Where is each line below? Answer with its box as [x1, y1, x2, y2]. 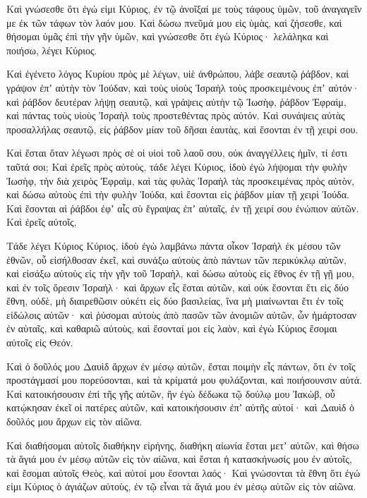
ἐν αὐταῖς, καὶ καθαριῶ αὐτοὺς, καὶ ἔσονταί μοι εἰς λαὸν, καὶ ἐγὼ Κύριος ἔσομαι [6, 321, 337, 336]
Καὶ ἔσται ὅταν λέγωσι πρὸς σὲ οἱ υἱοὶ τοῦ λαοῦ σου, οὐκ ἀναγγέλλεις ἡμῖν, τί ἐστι [6, 145, 348, 160]
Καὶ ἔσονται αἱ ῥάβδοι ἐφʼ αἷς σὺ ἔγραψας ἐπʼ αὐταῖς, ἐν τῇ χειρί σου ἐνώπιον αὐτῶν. [6, 200, 359, 215]
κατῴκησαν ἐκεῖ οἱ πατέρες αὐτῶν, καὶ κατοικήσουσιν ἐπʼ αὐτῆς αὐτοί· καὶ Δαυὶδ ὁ [6, 400, 355, 415]
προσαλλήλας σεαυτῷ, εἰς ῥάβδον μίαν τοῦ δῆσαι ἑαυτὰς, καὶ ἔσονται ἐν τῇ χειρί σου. [6, 121, 359, 136]
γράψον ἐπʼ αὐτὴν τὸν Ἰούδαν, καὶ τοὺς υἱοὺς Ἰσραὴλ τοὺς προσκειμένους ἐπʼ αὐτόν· [6, 80, 360, 95]
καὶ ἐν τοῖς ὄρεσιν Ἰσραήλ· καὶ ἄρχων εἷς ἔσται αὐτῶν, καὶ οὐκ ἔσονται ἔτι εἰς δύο [6, 279, 349, 294]
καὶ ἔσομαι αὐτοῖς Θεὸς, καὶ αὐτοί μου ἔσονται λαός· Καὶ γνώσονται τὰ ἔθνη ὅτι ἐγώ [6, 465, 361, 480]
